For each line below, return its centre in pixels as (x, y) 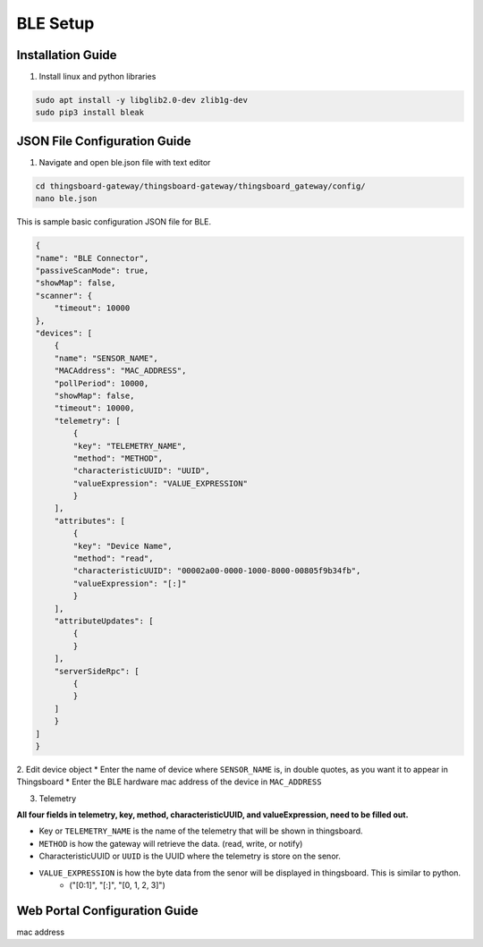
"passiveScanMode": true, (92, 271)
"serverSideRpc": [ (97, 671)
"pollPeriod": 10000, (102, 383)
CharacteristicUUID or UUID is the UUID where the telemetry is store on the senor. (190, 856)
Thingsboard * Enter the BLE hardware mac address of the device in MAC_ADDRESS (169, 782)
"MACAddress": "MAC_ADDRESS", (120, 371)
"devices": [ (64, 334)
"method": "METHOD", (118, 458)
